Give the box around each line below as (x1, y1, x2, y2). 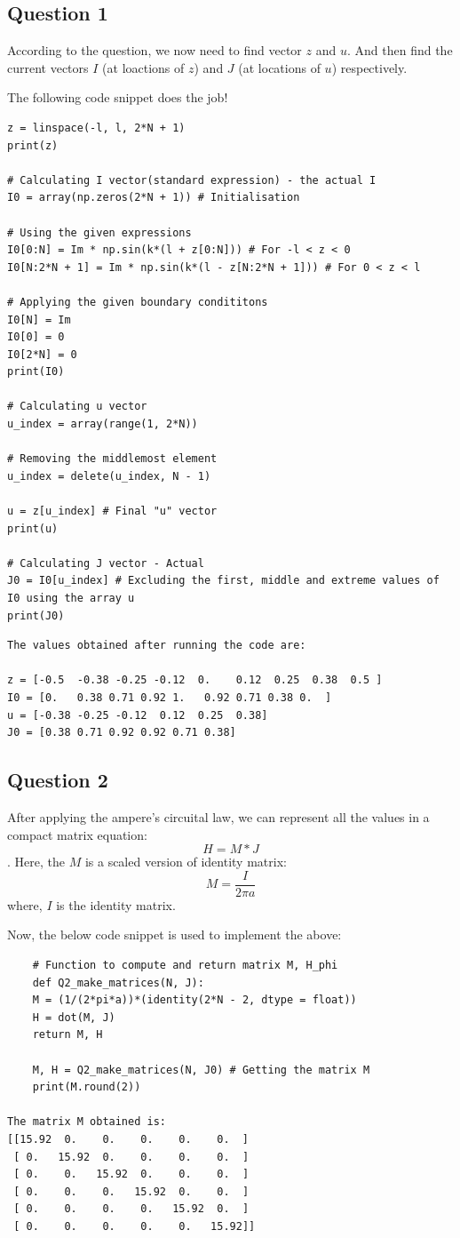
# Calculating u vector (7, 400, 147, 413)
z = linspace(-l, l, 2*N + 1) (7, 121, 186, 134)
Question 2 (7, 766, 108, 794)
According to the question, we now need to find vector (7, 41, 302, 60)
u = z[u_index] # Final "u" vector (7, 505, 218, 518)
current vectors (7, 58, 89, 76)
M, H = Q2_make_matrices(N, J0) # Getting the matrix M (32, 1063, 370, 1076)
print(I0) (7, 365, 65, 379)
